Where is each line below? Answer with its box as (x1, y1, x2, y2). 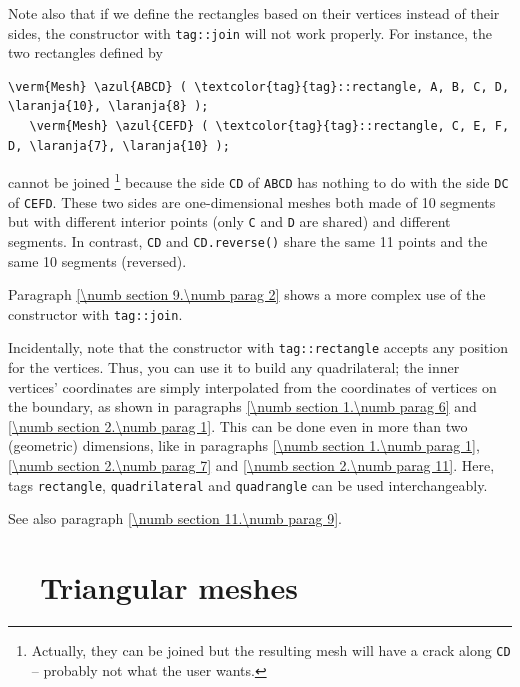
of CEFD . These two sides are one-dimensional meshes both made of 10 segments (8, 191, 496, 212)
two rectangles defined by (8, 42, 163, 63)
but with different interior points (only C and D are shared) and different (8, 211, 451, 232)
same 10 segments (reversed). (8, 250, 187, 271)
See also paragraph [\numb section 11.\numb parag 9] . (8, 508, 342, 529)
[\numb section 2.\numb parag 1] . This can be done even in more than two (8, 415, 468, 436)
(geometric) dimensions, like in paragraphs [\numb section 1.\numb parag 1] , (8, 435, 480, 456)
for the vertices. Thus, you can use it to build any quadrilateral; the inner (8, 357, 460, 377)
